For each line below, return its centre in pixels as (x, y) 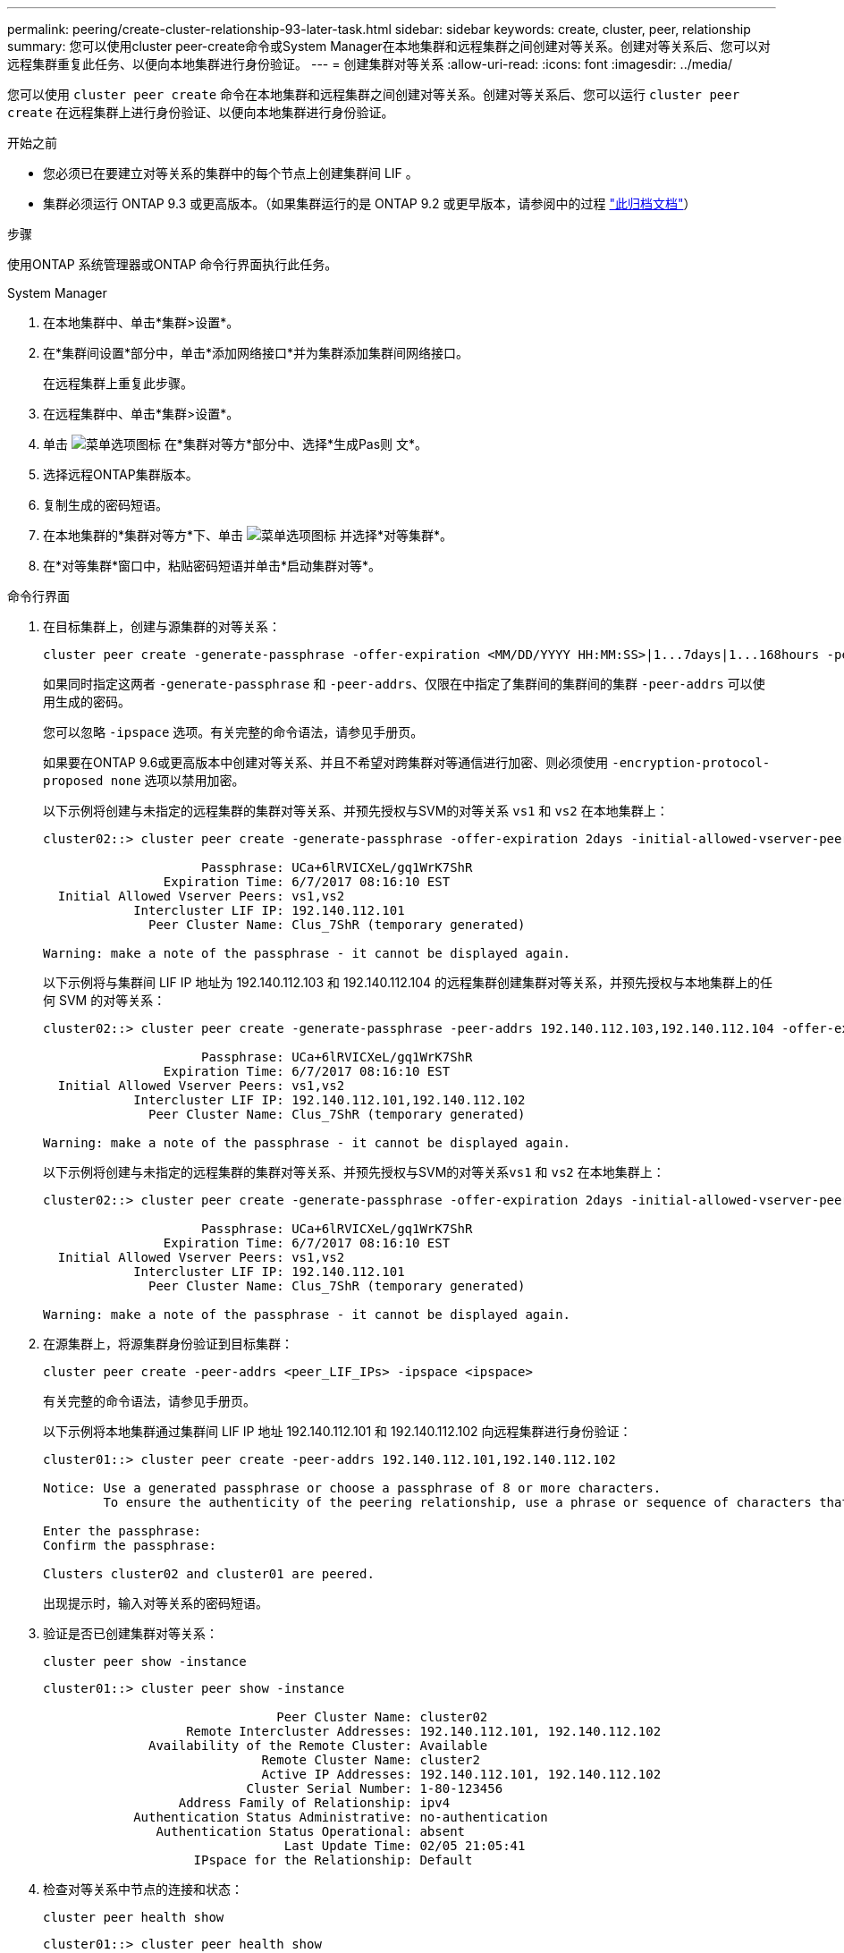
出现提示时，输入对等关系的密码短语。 (156, 1603)
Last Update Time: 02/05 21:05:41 (405, 1846)
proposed (73, 781)
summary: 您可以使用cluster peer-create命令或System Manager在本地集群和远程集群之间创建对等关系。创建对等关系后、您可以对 (389, 46)
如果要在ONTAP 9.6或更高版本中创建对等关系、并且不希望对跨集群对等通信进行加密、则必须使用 (326, 762)
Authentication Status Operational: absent (311, 1831)
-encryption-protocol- (691, 763)
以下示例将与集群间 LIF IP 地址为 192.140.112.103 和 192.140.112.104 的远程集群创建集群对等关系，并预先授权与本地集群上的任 (408, 982)
